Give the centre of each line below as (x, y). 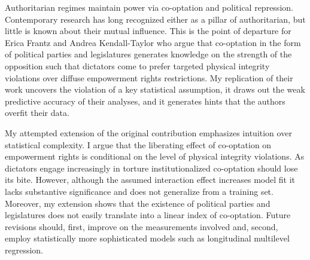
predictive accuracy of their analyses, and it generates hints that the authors (145, 101)
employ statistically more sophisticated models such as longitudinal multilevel (147, 238)
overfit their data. (37, 113)
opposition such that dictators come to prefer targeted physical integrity (137, 65)
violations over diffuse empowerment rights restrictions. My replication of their (149, 77)
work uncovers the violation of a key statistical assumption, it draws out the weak (155, 89)
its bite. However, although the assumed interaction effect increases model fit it (150, 180)
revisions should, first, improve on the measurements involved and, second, (142, 226)
